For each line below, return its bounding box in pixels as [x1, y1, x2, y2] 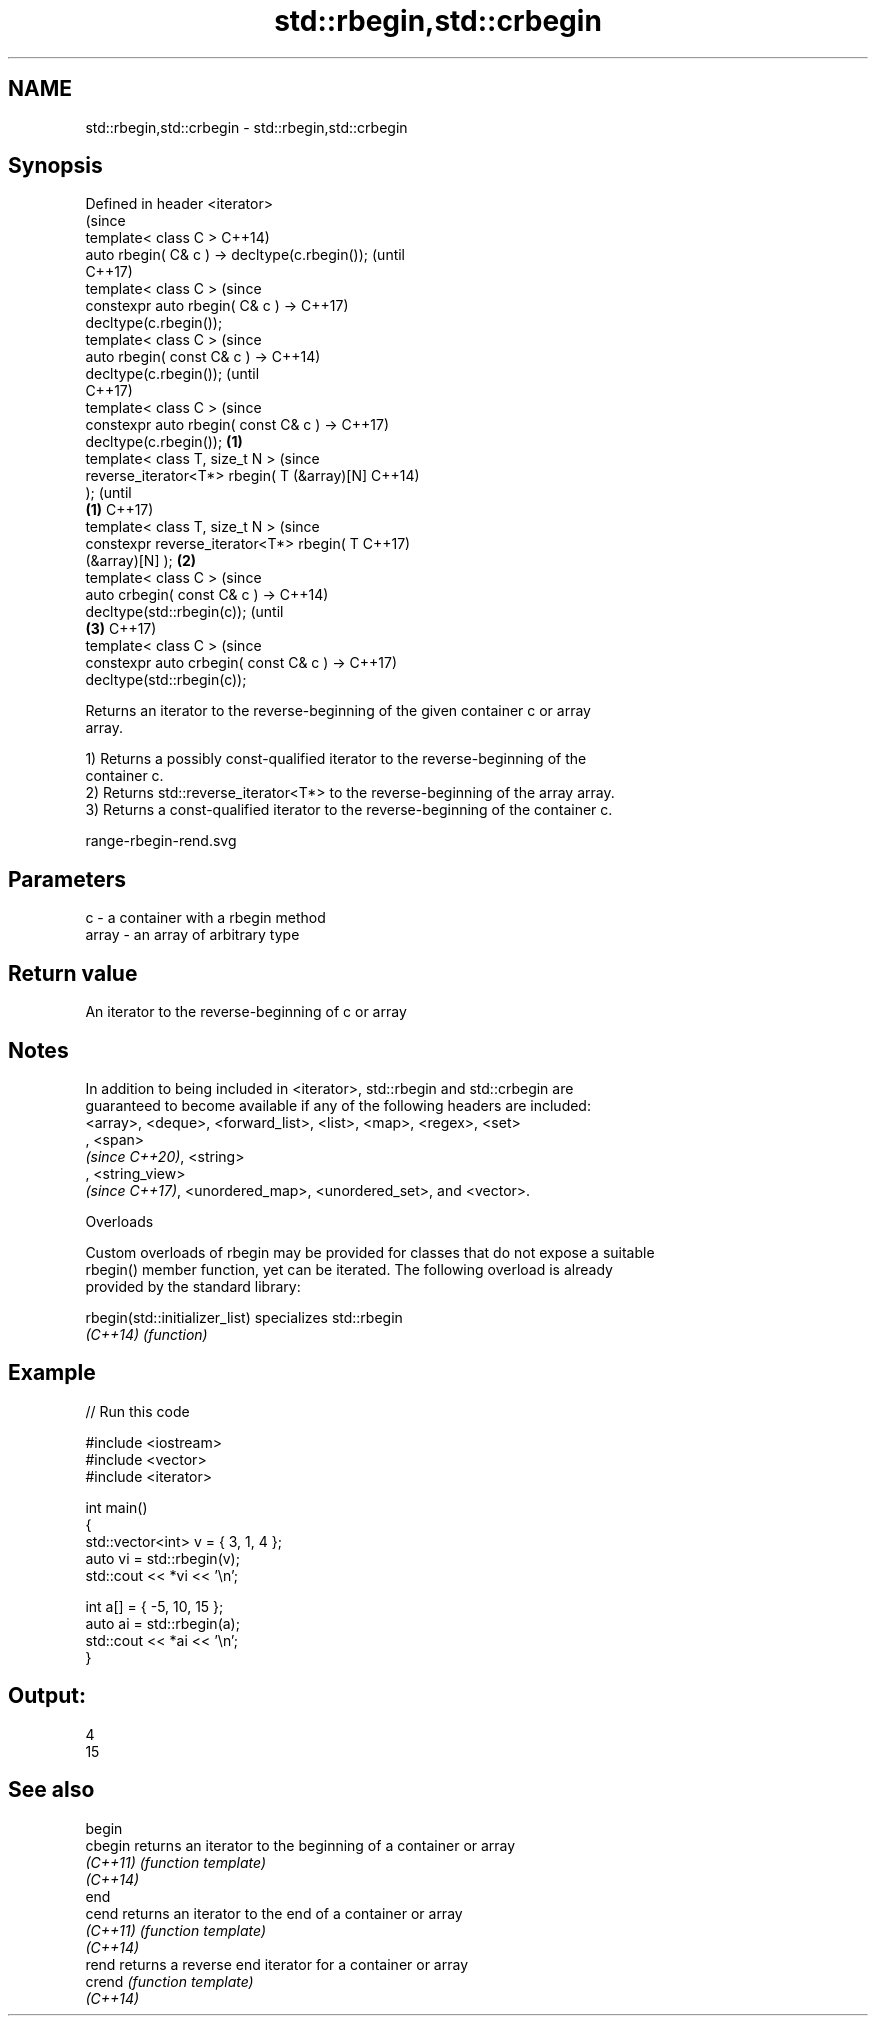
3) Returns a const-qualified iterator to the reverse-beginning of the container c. [85, 801, 613, 819]
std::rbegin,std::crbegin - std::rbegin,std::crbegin [85, 118, 408, 136]
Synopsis [8, 153, 103, 179]
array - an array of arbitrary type [85, 926, 300, 944]
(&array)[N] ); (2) [85, 552, 197, 570]
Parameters [8, 866, 126, 892]
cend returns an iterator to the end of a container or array [85, 1904, 463, 1922]
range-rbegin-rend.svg [85, 832, 237, 850]
